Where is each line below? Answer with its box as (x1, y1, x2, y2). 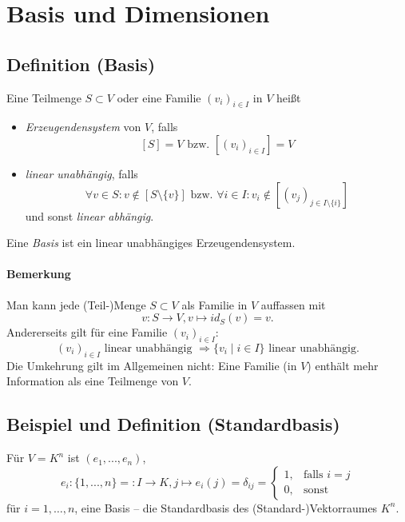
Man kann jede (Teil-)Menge (6, 296, 146, 313)
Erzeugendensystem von (25, 118, 141, 135)
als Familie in (181, 296, 248, 313)
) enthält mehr (307, 357, 379, 373)
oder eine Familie (117, 89, 201, 106)
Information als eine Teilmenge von (6, 373, 179, 389)
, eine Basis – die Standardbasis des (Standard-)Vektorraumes (74, 499, 378, 516)
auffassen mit (260, 296, 326, 313)
